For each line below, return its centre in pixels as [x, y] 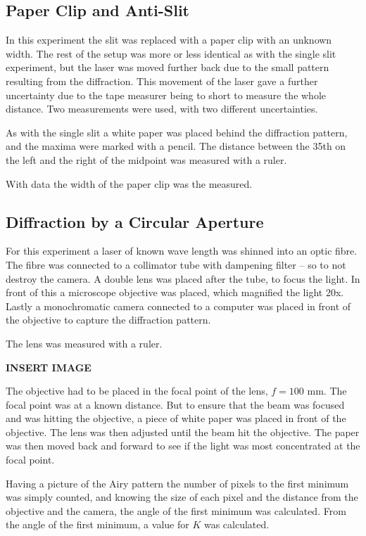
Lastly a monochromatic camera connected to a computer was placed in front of [178, 306]
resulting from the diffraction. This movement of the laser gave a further [162, 81]
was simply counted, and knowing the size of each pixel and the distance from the [182, 497]
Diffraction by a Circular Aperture [135, 221]
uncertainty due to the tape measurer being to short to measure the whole [166, 95]
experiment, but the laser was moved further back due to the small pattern [168, 67]
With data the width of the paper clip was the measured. [129, 183]
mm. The [327, 391]
